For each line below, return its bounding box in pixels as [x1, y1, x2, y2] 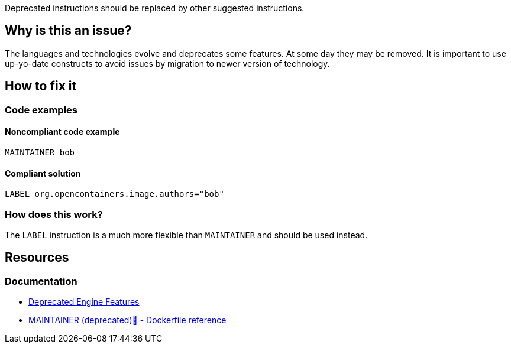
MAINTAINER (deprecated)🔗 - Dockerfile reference [28, 315, 227, 326]
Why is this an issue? [5, 23, 132, 38]
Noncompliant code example [5, 126, 120, 137]
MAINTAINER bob [5, 147, 75, 157]
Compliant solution [5, 168, 81, 178]
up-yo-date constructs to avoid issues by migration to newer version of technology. [5, 58, 330, 69]
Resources [5, 250, 69, 265]
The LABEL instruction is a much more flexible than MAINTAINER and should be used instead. [5, 229, 368, 240]
